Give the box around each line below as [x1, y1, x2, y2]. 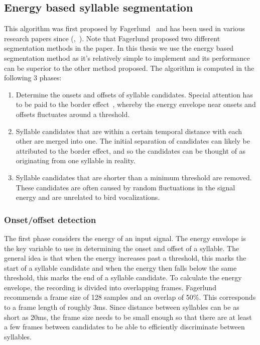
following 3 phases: [4, 72, 62, 83]
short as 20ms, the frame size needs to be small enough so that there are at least [4, 311, 252, 322]
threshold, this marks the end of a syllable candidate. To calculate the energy [4, 272, 242, 283]
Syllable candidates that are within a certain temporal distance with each [16, 126, 242, 136]
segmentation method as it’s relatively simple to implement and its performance [4, 52, 250, 63]
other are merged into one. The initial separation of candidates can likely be [16, 136, 250, 146]
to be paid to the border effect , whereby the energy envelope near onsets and [16, 99, 256, 109]
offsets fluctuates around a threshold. [16, 108, 130, 119]
